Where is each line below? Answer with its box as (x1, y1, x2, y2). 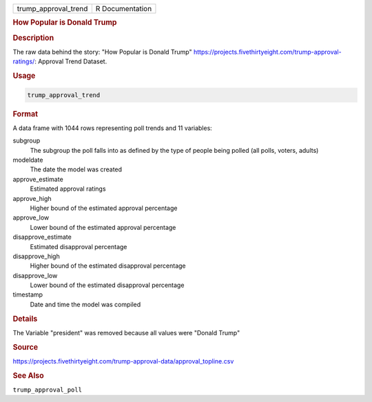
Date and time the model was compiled (30, 300, 141, 308)
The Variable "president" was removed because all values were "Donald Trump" (12, 328, 240, 337)
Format (12, 109, 38, 118)
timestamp (12, 290, 43, 299)
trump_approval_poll (12, 385, 83, 394)
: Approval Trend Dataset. (34, 57, 107, 65)
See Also (12, 370, 44, 380)
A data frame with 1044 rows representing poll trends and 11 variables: (12, 124, 213, 132)
